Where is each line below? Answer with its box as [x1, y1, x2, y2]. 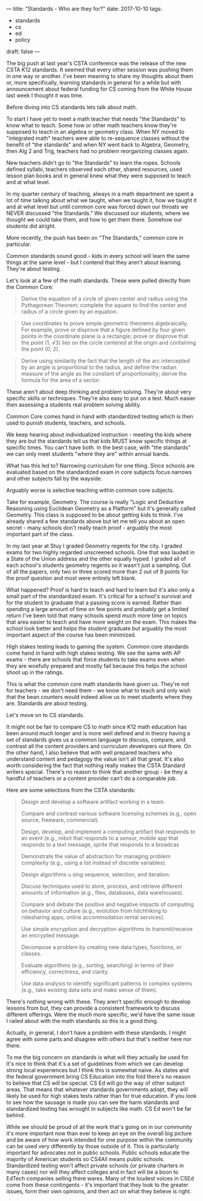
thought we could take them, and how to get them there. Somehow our [6, 216, 182, 223]
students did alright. [6, 222, 56, 230]
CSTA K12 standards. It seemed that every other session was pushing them [6, 66, 193, 73]
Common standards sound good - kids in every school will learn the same [6, 253, 190, 259]
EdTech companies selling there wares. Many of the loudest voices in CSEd [6, 1175, 195, 1182]
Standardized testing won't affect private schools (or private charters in [6, 1162, 184, 1169]
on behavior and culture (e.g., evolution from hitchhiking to [21, 907, 167, 914]
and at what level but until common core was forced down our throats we [6, 203, 188, 210]
